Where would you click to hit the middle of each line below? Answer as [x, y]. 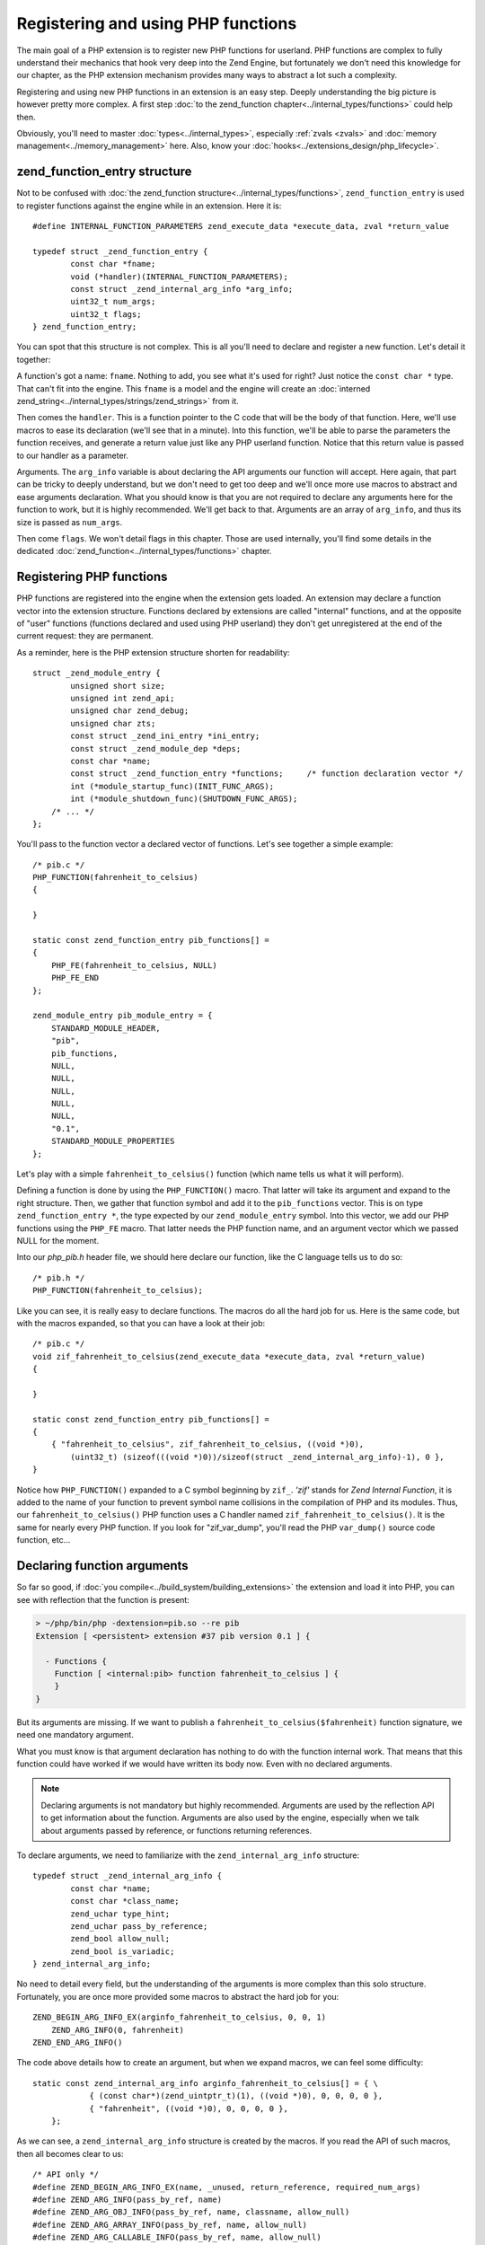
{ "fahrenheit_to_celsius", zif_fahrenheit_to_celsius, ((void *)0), [207, 1444]
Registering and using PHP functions [157, 23]
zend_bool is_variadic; [123, 1951]
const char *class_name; [125, 1901]
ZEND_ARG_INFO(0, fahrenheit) [117, 2030]
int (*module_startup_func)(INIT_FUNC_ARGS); [172, 786]
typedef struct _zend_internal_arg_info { [128, 1876]
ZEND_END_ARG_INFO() [78, 2043]
